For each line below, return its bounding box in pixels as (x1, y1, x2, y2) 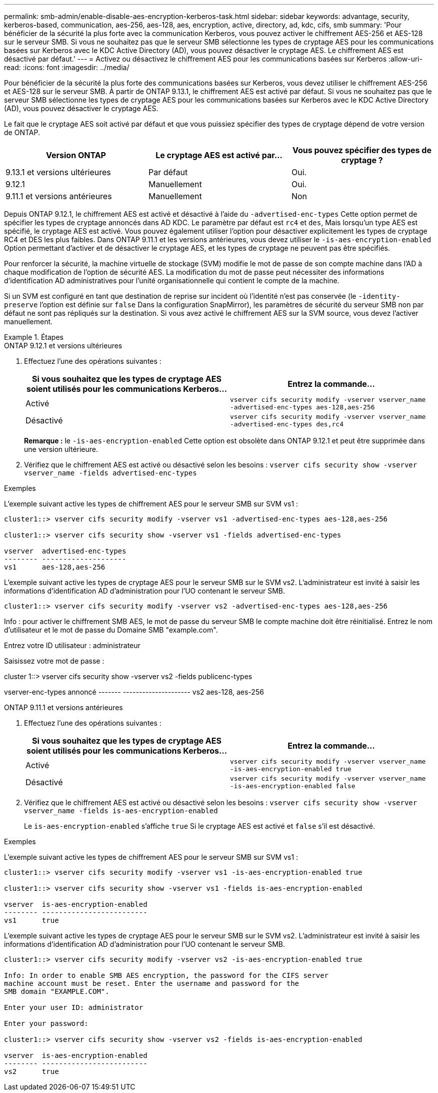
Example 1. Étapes (4, 333, 63, 341)
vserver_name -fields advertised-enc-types (24, 469, 197, 477)
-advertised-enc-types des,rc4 (230, 420, 343, 428)
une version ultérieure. (24, 445, 98, 453)
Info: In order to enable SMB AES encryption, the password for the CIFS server (4, 971, 329, 979)
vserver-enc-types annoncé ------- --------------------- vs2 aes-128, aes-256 (4, 688, 264, 696)
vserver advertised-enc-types (4, 547, 126, 555)
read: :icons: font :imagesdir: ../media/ (4, 63, 129, 72)
